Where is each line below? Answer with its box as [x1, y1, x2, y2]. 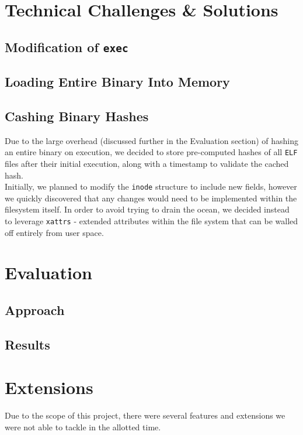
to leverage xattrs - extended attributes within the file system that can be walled [5, 215, 298, 227]
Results [5, 335, 50, 353]
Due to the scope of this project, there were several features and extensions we [5, 409, 285, 422]
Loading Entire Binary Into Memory [5, 73, 230, 91]
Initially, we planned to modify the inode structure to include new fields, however [5, 180, 297, 193]
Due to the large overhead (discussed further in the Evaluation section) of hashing [5, 134, 299, 146]
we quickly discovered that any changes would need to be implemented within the [5, 191, 297, 204]
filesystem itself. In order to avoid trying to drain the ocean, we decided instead [5, 203, 290, 215]
